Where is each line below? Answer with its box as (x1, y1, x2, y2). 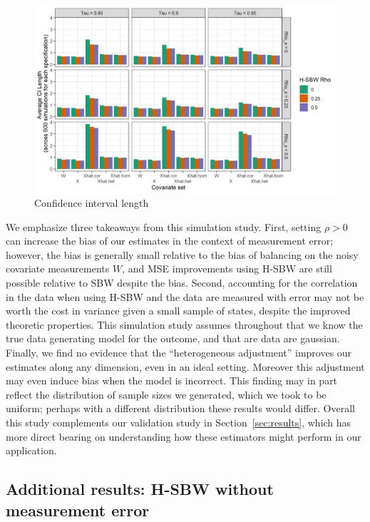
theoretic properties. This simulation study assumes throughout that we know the (6, 317, 363, 332)
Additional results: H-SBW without (6, 478, 274, 500)
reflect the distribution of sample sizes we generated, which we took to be (6, 387, 327, 401)
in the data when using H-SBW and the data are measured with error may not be (6, 289, 364, 304)
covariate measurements (6, 261, 110, 276)
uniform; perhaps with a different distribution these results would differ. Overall (6, 401, 355, 416)
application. (6, 443, 57, 458)
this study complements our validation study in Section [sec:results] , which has (6, 415, 351, 430)
